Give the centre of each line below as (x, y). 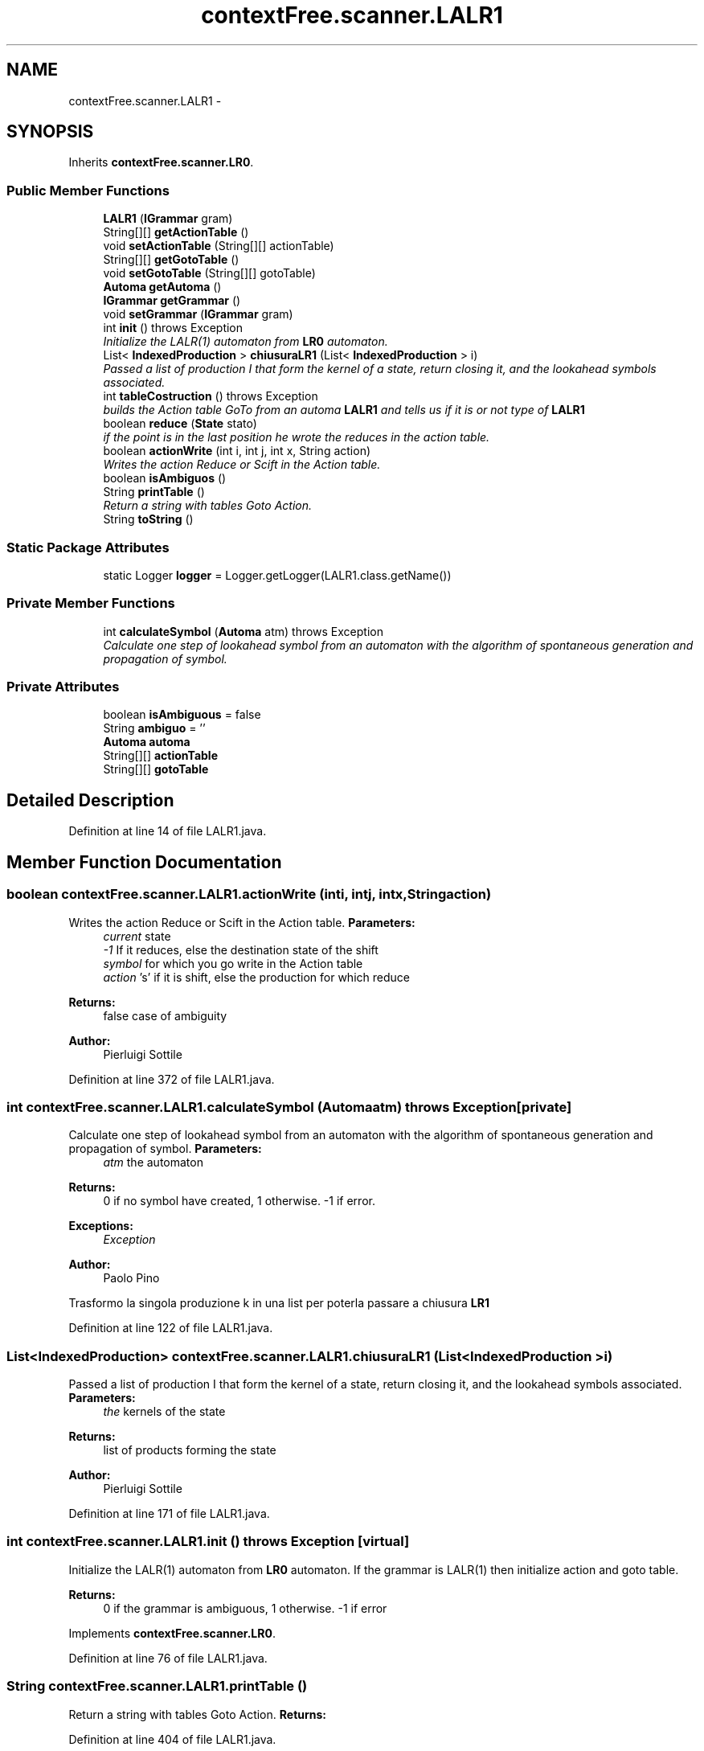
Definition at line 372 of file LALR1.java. (172, 1079)
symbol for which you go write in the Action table (233, 963)
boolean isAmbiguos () (165, 478)
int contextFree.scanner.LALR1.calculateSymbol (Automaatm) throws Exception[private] (289, 1107)
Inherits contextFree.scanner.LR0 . (161, 162)
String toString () (148, 519)
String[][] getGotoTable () (171, 260)
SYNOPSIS (50, 132)
